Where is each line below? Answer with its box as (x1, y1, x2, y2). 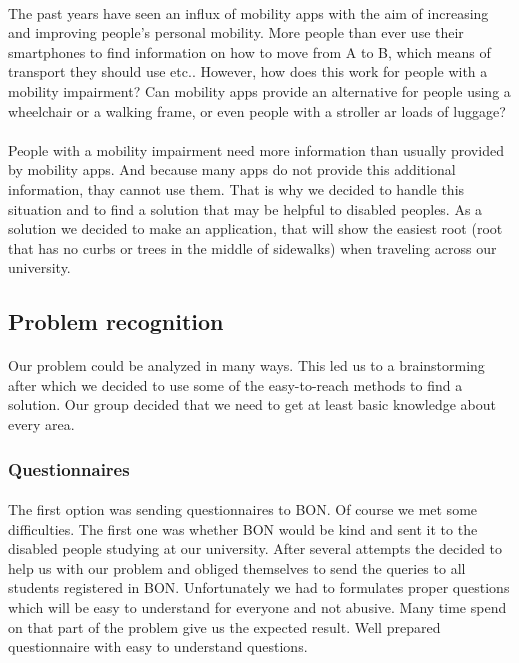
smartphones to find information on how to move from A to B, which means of (8, 41, 491, 62)
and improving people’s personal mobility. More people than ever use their (8, 22, 464, 43)
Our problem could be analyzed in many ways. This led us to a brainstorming (8, 355, 485, 376)
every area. (8, 414, 75, 435)
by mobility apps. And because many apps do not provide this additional (8, 159, 456, 180)
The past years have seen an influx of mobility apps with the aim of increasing (8, 2, 489, 23)
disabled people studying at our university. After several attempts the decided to (8, 538, 503, 559)
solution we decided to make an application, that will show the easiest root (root (8, 218, 503, 239)
